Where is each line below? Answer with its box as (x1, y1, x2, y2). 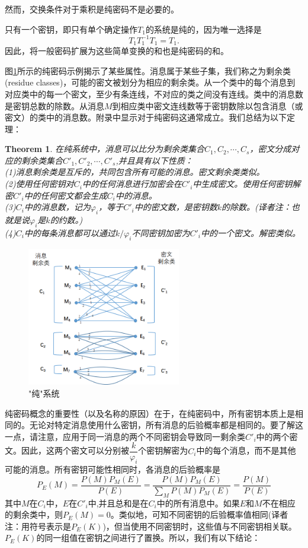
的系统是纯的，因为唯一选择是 (145, 23, 262, 35)
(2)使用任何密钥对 (5, 178, 74, 190)
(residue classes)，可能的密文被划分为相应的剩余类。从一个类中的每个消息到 (5, 76, 296, 88)
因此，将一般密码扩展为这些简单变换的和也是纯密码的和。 (5, 45, 229, 57)
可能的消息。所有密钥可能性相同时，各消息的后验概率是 (5, 463, 220, 476)
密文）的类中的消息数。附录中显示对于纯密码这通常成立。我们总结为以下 (5, 111, 287, 123)
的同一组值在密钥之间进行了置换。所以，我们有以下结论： (36, 531, 261, 544)
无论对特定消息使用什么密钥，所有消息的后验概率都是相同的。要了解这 (29, 419, 303, 431)
